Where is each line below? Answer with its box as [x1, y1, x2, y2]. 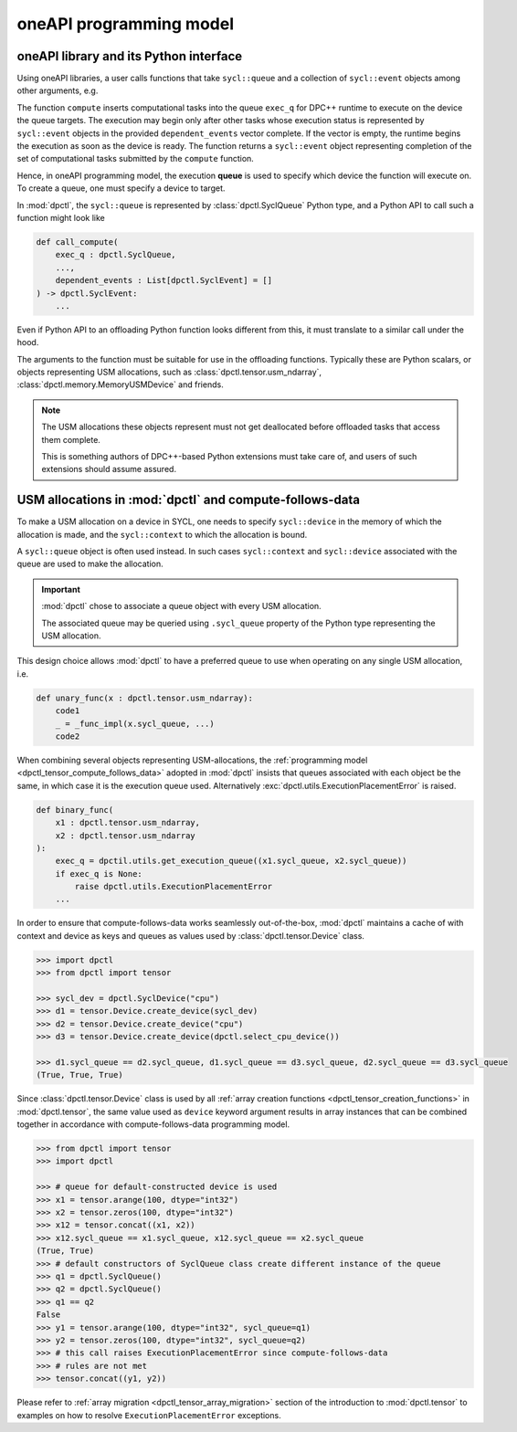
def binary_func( [36, 805, 114, 815]
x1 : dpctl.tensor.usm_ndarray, [55, 817, 201, 828]
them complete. [41, 434, 100, 445]
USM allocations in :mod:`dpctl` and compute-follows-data [16, 492, 361, 508]
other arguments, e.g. [16, 85, 99, 96]
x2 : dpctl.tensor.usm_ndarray [55, 830, 195, 840]
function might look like [16, 212, 105, 223]
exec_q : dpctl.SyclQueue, [55, 249, 177, 260]
